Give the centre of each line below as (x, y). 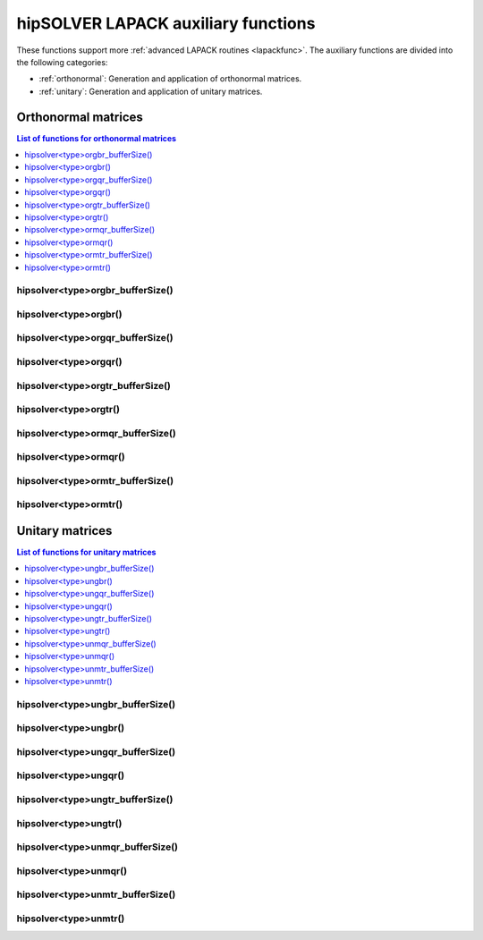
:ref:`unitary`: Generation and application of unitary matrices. (151, 91)
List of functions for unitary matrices (86, 552)
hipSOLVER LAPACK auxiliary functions (166, 23)
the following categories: (62, 62)
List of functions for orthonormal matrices (97, 138)
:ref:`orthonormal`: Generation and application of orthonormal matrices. (170, 79)
